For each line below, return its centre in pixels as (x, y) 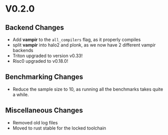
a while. (21, 95)
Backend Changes (35, 28)
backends (23, 50)
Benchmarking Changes (44, 77)
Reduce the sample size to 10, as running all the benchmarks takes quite (88, 89)
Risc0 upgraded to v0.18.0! (40, 61)
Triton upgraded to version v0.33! (48, 56)
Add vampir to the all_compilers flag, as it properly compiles (76, 39)
